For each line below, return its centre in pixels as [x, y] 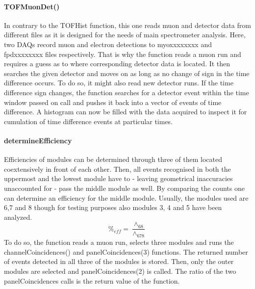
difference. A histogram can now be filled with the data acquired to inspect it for [126, 112]
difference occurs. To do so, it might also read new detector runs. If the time [119, 83]
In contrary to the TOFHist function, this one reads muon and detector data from [127, 25]
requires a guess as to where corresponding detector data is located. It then [117, 64]
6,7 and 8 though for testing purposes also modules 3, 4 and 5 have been [113, 207]
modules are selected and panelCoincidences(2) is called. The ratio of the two [120, 271]
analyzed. [18, 217]
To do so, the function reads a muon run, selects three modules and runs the [119, 242]
